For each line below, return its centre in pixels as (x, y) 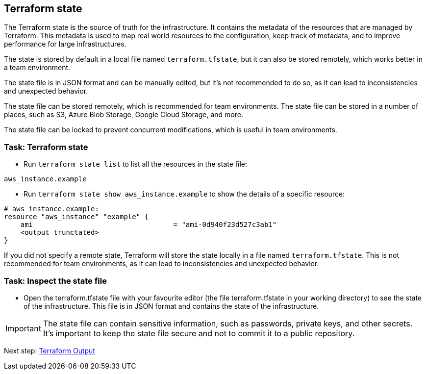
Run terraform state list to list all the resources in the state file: (135, 164)
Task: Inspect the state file (55, 281)
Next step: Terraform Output (50, 350)
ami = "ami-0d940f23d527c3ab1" (149, 225)
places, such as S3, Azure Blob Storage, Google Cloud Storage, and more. (124, 115)
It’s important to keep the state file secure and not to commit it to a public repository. (199, 333)
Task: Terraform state (46, 147)
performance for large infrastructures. (65, 44)
